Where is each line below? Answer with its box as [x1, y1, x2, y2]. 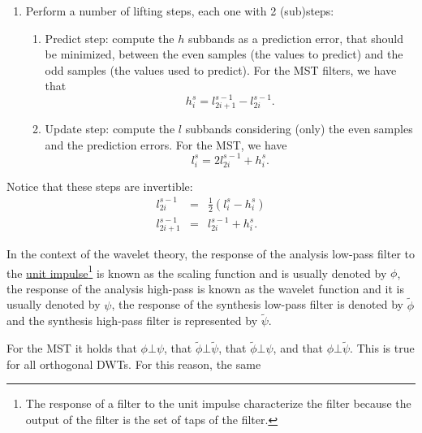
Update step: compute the [45, 120, 175, 137]
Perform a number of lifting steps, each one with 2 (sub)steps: [25, 2, 334, 19]
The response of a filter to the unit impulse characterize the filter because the [25, 395, 411, 412]
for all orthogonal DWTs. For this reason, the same [6, 355, 261, 372]
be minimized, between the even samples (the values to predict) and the [45, 45, 403, 63]
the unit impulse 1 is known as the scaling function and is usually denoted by [6, 262, 387, 281]
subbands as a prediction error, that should [187, 29, 403, 46]
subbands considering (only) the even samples [185, 120, 413, 137]
